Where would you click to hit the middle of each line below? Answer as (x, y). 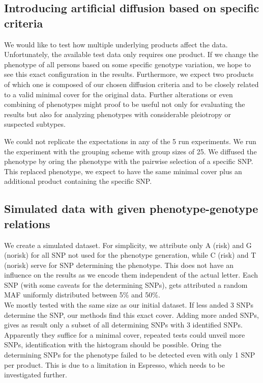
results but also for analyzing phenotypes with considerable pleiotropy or (118, 114)
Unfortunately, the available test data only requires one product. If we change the (131, 54)
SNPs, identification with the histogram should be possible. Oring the (113, 345)
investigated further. (36, 375)
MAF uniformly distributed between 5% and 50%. (82, 295)
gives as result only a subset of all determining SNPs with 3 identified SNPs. (123, 325)
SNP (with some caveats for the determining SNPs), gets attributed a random (126, 284)
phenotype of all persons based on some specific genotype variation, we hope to (127, 64)
